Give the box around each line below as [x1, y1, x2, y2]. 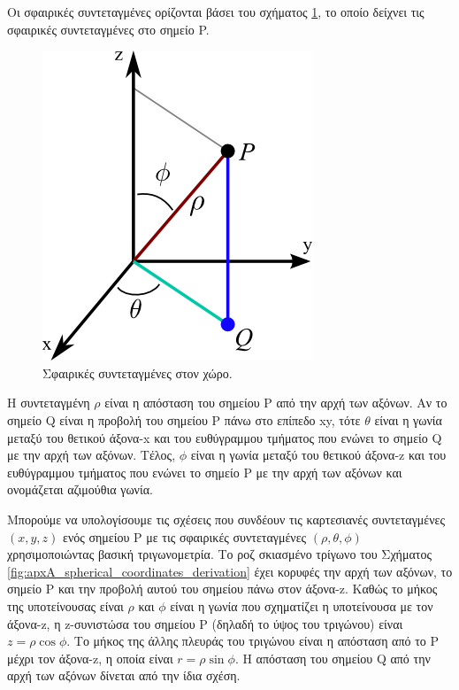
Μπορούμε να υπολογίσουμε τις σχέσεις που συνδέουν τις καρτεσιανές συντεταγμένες [7, 509, 445, 528]
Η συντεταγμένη [7, 393, 90, 412]
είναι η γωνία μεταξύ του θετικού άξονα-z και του [190, 446, 447, 464]
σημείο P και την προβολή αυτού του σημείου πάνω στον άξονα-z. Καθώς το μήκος [7, 579, 438, 598]
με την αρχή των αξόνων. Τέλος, [7, 446, 176, 464]
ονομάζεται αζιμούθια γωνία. [7, 480, 153, 499]
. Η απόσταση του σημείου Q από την [234, 648, 431, 667]
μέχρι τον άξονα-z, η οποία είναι [7, 648, 173, 667]
